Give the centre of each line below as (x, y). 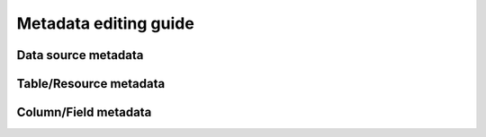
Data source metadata (80, 55)
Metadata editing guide (106, 23)
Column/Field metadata (84, 112)
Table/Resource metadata (91, 84)
